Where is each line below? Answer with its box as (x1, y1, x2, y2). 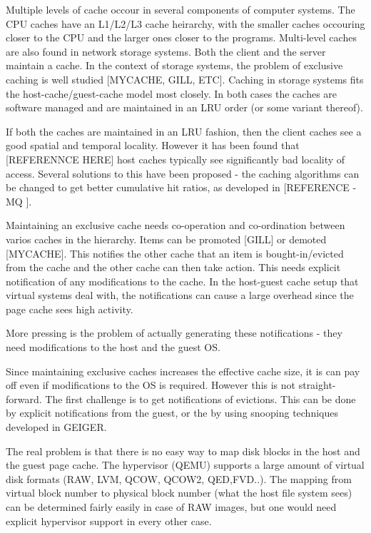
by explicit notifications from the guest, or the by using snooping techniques (6, 405, 338, 420)
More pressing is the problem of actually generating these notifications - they (6, 325, 342, 340)
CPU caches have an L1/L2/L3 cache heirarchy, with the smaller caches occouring (6, 16, 365, 31)
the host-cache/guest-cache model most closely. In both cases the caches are (6, 86, 337, 101)
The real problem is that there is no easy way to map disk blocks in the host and (6, 443, 360, 458)
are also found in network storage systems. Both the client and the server (6, 44, 326, 59)
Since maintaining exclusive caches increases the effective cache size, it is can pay (6, 363, 360, 378)
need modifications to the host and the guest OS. (6, 340, 220, 355)
